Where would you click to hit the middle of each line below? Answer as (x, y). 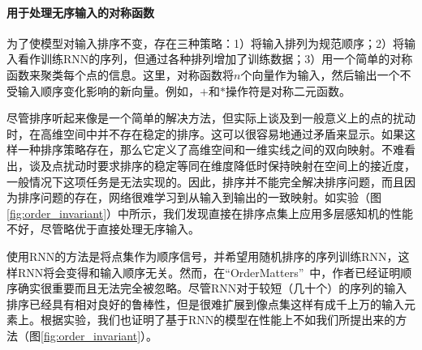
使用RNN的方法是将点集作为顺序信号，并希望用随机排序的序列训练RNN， (202, 256)
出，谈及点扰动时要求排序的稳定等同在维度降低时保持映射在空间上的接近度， (211, 165)
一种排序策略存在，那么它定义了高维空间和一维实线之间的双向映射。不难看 (216, 149)
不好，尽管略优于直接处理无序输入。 (103, 229)
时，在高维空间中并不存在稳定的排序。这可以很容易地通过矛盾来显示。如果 (205, 133)
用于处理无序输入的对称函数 (80, 12)
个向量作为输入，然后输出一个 (320, 74)
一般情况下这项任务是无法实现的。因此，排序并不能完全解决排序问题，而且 (205, 181)
